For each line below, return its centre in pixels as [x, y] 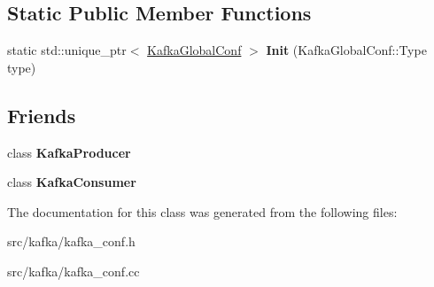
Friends [42, 115]
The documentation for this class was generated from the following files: [202, 211]
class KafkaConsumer [72, 182]
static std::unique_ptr [67, 50]
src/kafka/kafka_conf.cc [74, 271]
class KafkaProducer [69, 152]
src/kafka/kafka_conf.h [71, 241]
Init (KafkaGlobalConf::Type [346, 50]
